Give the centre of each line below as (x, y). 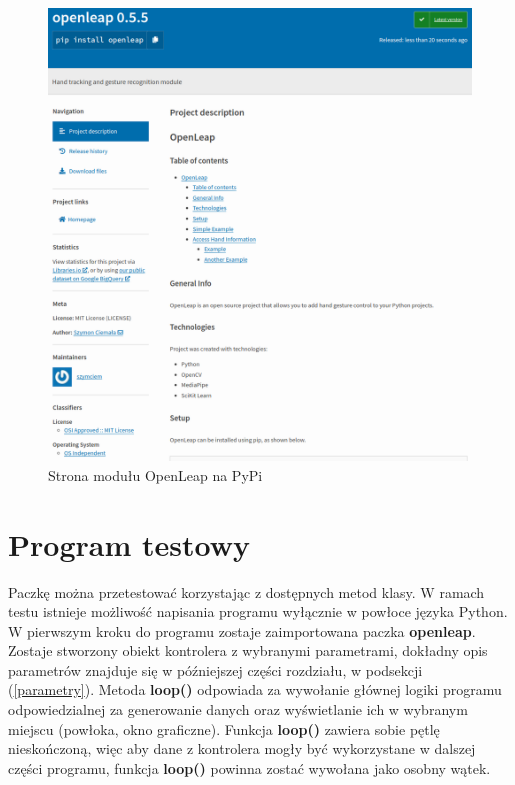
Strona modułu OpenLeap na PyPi (155, 474)
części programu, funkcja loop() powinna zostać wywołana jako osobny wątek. (249, 767)
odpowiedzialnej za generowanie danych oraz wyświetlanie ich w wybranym (238, 709)
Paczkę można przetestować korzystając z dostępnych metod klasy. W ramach (246, 591)
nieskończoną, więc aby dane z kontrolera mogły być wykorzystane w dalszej (242, 748)
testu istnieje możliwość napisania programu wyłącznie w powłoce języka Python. (258, 611)
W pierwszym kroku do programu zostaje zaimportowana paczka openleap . (242, 630)
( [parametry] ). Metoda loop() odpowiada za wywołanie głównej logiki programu (255, 689)
